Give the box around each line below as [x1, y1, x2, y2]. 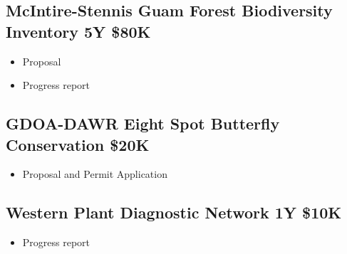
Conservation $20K [6, 133, 150, 155]
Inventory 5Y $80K [6, 20, 151, 42]
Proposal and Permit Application [22, 166, 167, 181]
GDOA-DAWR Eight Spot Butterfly [6, 112, 280, 134]
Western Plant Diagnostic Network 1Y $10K [6, 201, 342, 223]
